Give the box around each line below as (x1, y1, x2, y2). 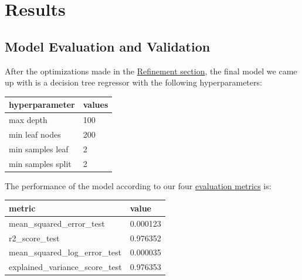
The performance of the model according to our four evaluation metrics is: (5, 179, 272, 192)
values (83, 98, 108, 111)
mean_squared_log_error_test (9, 246, 122, 258)
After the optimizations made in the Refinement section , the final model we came (5, 64, 297, 77)
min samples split (9, 157, 72, 169)
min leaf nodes (9, 128, 61, 140)
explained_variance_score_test (9, 261, 122, 273)
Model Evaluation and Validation (5, 37, 211, 55)
